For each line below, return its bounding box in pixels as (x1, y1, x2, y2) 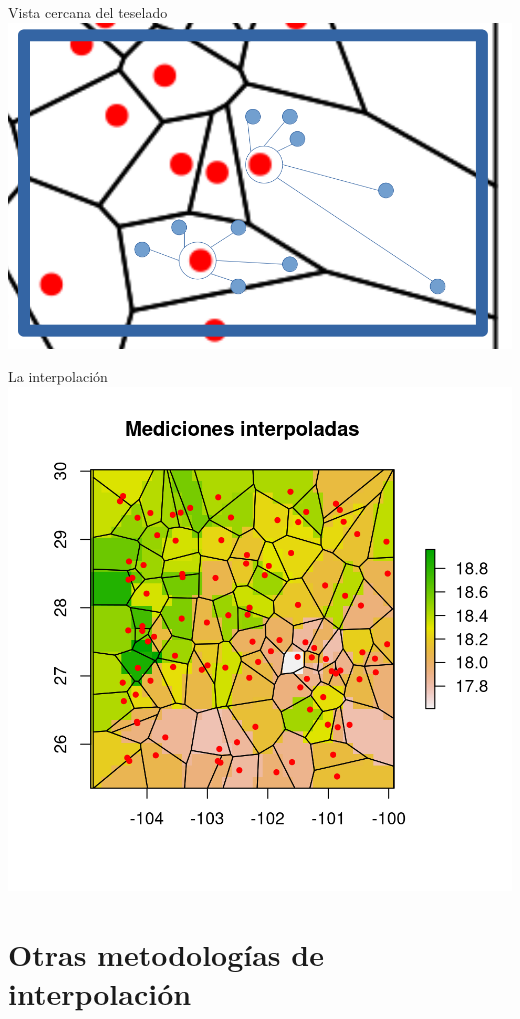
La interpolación (8, 366, 108, 387)
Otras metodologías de (8, 933, 324, 974)
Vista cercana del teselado (8, 2, 168, 22)
